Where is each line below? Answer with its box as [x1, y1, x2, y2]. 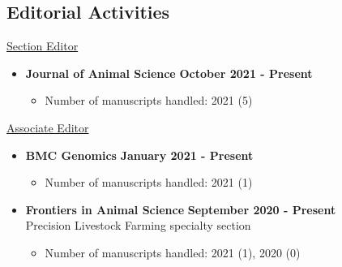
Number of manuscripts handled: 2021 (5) [45, 92, 253, 109]
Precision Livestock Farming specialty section [25, 217, 251, 234]
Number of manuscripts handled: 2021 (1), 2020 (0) [45, 243, 301, 261]
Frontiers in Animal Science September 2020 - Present [25, 200, 336, 217]
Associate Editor [6, 118, 89, 136]
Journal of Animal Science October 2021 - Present [25, 64, 313, 81]
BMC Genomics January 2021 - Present [25, 146, 254, 163]
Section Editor [6, 37, 79, 54]
